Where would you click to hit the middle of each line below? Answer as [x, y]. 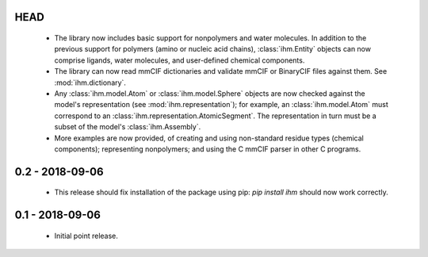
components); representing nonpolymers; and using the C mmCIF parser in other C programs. [208, 149]
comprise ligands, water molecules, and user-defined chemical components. [180, 60]
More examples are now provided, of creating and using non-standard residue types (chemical [209, 138]
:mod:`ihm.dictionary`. [90, 82]
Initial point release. [86, 236]
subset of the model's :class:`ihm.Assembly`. [128, 127]
